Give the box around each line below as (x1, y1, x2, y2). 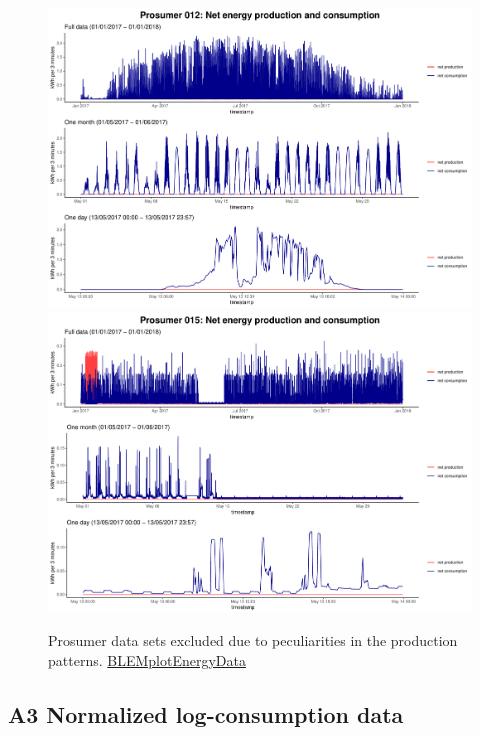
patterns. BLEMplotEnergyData (48, 649, 246, 670)
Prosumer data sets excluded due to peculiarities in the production (48, 630, 458, 651)
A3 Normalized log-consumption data (8, 698, 404, 729)
